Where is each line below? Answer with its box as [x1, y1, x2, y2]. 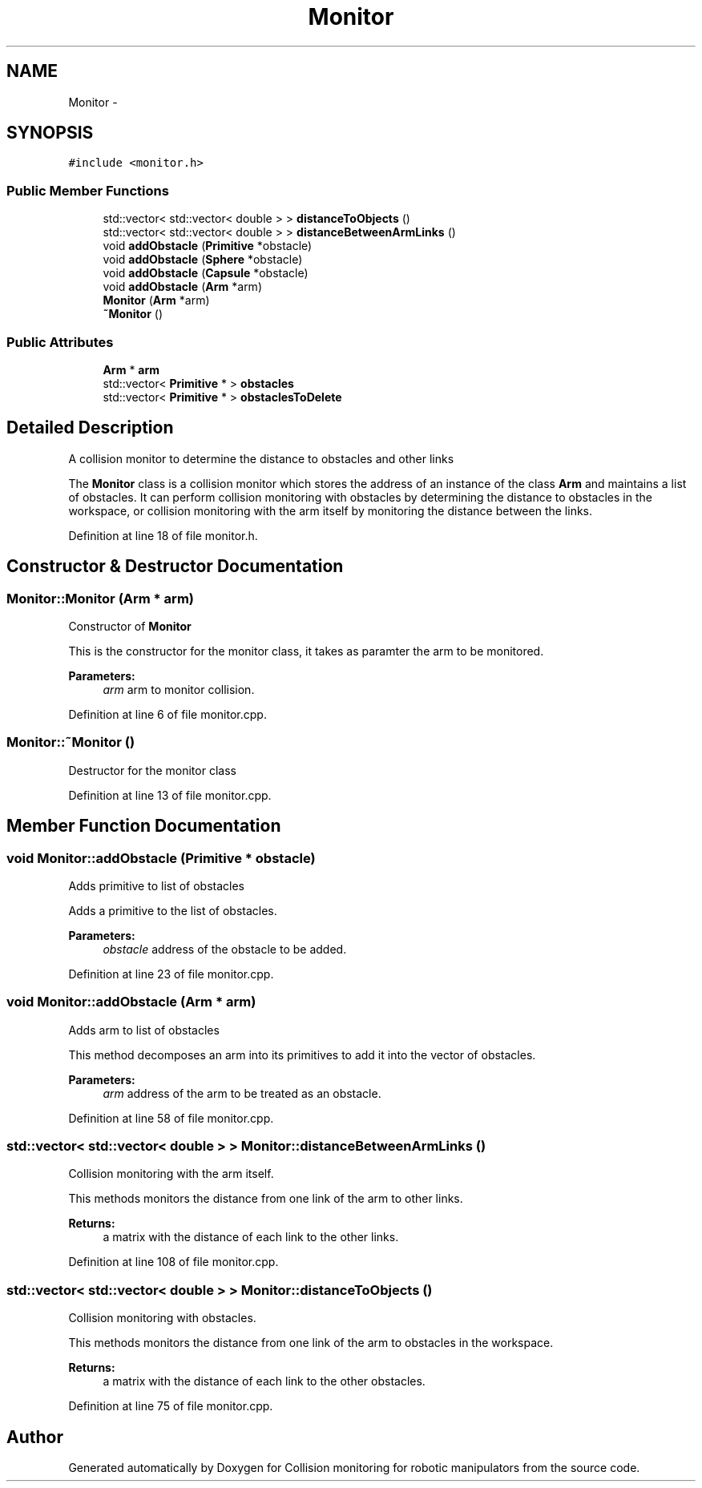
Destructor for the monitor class [68, 763, 236, 777]
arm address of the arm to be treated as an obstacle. [103, 1086, 381, 1100]
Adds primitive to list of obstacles [68, 878, 244, 893]
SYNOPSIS [6, 123, 94, 143]
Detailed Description [6, 417, 174, 438]
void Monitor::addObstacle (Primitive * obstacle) [6, 849, 316, 866]
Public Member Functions [6, 182, 169, 199]
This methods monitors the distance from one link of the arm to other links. [68, 1192, 463, 1206]
